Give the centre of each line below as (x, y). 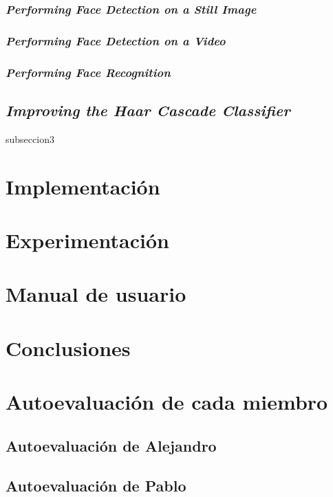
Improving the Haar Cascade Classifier (148, 110)
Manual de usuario (96, 294)
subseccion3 (30, 139)
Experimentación (87, 240)
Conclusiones (68, 347)
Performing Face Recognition (88, 72)
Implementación (83, 186)
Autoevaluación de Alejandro (111, 445)
